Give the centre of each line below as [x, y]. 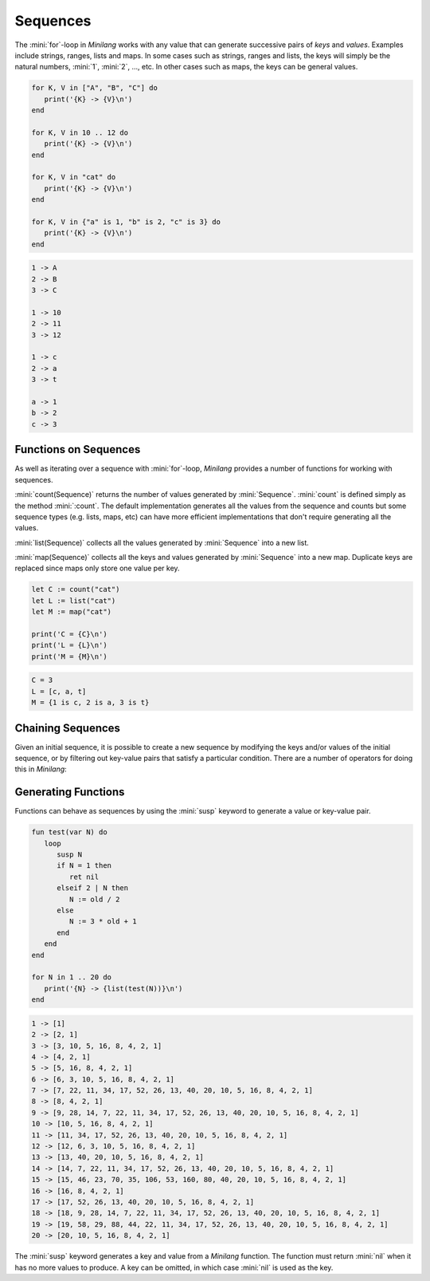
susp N [70, 855]
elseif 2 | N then [93, 888]
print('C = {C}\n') [69, 634]
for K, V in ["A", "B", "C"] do [95, 88]
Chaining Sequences [68, 728]
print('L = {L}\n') [69, 645]
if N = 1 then [84, 866]
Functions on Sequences [78, 449]
